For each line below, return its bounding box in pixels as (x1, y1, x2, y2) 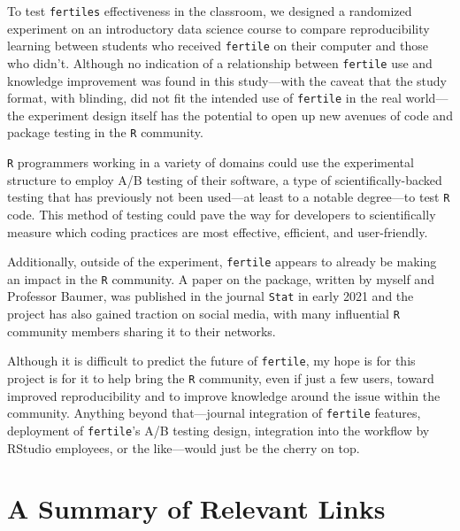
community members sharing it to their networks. (7, 321, 276, 340)
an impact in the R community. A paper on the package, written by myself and (7, 269, 434, 288)
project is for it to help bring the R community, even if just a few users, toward (7, 369, 434, 388)
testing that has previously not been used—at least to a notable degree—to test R (7, 188, 450, 206)
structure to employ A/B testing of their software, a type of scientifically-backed (7, 170, 442, 189)
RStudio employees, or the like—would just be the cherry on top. (7, 438, 360, 457)
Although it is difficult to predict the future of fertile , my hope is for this (7, 351, 416, 370)
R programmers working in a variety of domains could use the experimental (7, 153, 414, 172)
